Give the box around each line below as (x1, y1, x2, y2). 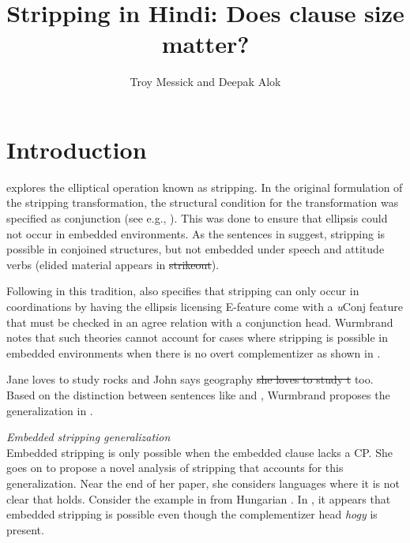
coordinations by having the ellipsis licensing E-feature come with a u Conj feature (6, 298, 404, 314)
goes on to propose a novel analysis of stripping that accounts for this (6, 459, 344, 476)
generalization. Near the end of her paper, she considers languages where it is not (6, 474, 400, 491)
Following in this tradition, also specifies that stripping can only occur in (6, 283, 359, 299)
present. (6, 521, 44, 537)
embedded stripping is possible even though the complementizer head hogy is (6, 506, 378, 522)
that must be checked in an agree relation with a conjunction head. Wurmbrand (6, 313, 393, 330)
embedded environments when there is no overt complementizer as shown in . (6, 344, 381, 361)
